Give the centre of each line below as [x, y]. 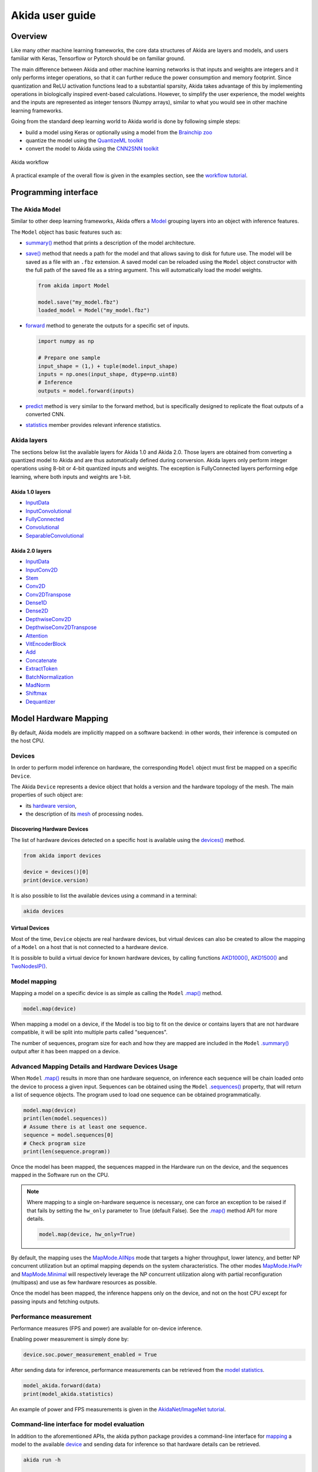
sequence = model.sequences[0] [69, 1135]
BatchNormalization [49, 677]
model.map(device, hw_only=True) [87, 1234]
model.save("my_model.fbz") [78, 302]
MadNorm [38, 685]
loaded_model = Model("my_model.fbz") [94, 310]
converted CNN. [45, 415]
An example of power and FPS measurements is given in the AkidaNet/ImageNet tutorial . [118, 1409]
